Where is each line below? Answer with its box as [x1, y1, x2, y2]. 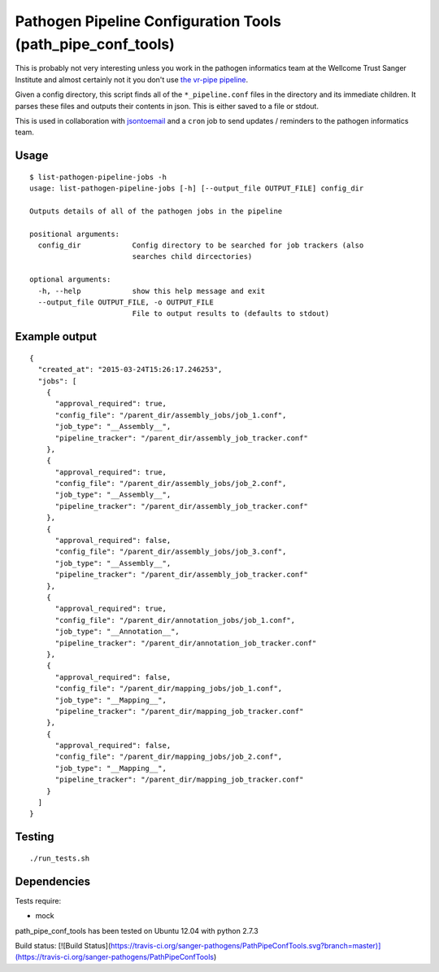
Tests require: [15, 895, 61, 905]
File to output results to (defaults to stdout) [132, 309, 330, 318]
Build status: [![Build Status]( [15, 940, 111, 950]
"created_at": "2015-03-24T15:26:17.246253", [37, 365, 223, 374]
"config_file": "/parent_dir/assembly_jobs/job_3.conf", [54, 547, 287, 557]
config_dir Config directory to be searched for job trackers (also [37, 241, 364, 250]
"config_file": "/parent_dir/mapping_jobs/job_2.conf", [54, 752, 283, 761]
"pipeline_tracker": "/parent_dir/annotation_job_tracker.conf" [54, 638, 317, 647]
